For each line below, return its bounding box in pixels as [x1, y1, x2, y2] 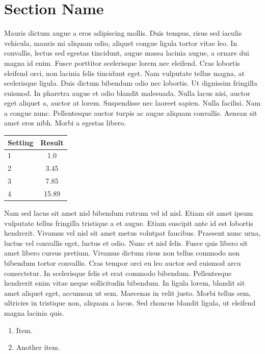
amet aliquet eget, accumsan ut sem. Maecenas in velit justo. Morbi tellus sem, [4, 287, 251, 298]
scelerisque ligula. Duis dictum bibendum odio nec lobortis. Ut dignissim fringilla [4, 78, 257, 88]
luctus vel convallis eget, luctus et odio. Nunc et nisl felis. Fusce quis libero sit [4, 237, 248, 248]
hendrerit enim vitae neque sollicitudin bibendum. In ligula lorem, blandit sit [4, 277, 245, 288]
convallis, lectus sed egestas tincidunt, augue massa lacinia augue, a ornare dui [4, 47, 249, 58]
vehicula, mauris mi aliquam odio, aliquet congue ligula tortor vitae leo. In [4, 37, 237, 48]
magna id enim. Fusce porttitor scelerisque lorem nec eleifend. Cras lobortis [4, 57, 240, 68]
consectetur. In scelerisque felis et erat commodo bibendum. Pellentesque [4, 267, 232, 278]
